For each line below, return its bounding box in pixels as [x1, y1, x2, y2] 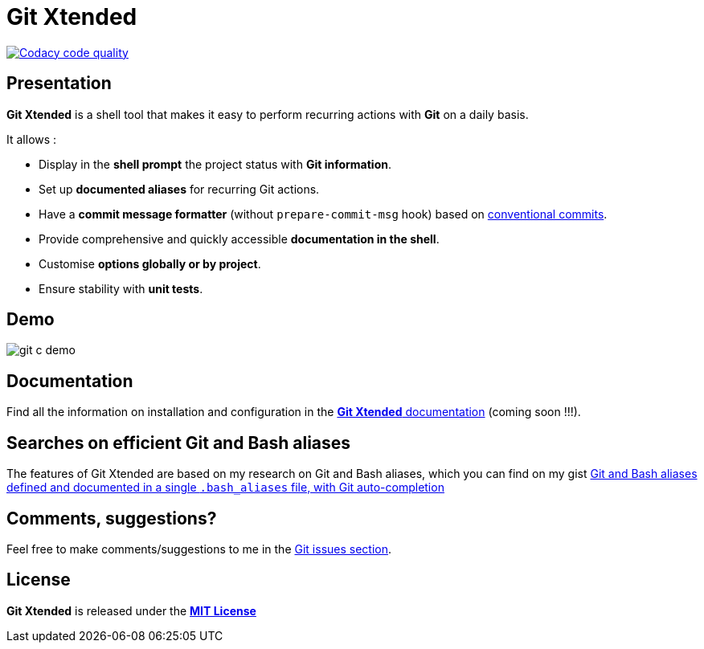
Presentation [6, 73, 112, 94]
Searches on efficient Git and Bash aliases [6, 432, 351, 453]
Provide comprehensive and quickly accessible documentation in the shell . [39, 231, 440, 246]
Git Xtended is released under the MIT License [6, 603, 256, 618]
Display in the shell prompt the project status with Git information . [39, 157, 391, 171]
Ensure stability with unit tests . [39, 281, 203, 296]
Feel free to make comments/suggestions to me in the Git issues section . [6, 541, 392, 556]
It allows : [6, 132, 57, 146]
